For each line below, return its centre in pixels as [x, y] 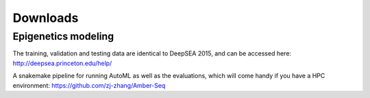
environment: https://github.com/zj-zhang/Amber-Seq [89, 85]
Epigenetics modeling [63, 36]
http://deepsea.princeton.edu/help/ [62, 63]
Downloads [46, 18]
